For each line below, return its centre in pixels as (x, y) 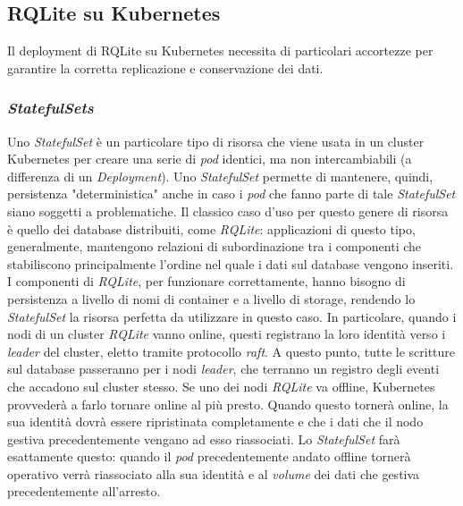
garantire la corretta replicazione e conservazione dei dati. (165, 67)
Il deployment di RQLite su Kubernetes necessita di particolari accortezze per (220, 51)
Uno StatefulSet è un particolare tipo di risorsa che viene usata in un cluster (216, 141)
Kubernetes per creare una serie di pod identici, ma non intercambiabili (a (210, 159)
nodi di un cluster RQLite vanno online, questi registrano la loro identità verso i (227, 334)
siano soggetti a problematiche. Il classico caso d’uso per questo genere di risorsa (228, 211)
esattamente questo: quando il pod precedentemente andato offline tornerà (209, 456)
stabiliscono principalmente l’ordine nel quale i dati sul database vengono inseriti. (231, 263)
